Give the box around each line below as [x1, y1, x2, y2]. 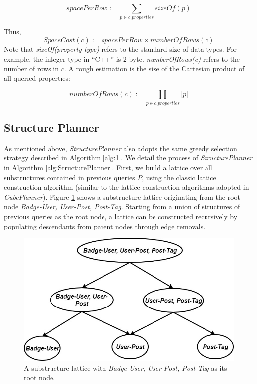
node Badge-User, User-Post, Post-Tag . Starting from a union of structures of [4, 201, 240, 212]
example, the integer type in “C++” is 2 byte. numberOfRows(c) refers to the [4, 53, 240, 64]
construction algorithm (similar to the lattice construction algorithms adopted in [4, 182, 249, 192]
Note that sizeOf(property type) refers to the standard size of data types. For [4, 43, 237, 54]
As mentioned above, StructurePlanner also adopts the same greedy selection [4, 143, 237, 153]
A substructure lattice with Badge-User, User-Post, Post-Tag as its [24, 362, 227, 373]
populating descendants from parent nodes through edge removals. [4, 221, 206, 231]
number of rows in [4, 63, 59, 74]
